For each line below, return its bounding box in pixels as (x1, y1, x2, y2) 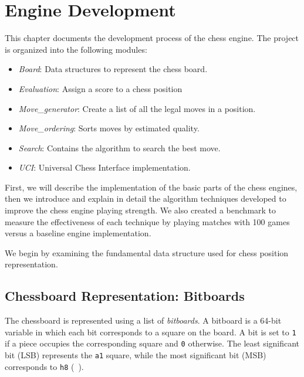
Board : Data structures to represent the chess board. (18, 63, 208, 75)
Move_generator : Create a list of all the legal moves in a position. (18, 102, 256, 114)
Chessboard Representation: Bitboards (5, 287, 245, 305)
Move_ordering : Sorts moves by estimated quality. (18, 122, 200, 134)
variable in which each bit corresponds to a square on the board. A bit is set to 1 (5, 325, 296, 338)
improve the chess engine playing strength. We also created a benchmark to (5, 204, 276, 216)
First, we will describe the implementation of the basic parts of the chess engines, (5, 181, 298, 193)
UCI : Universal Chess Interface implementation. (18, 161, 191, 174)
